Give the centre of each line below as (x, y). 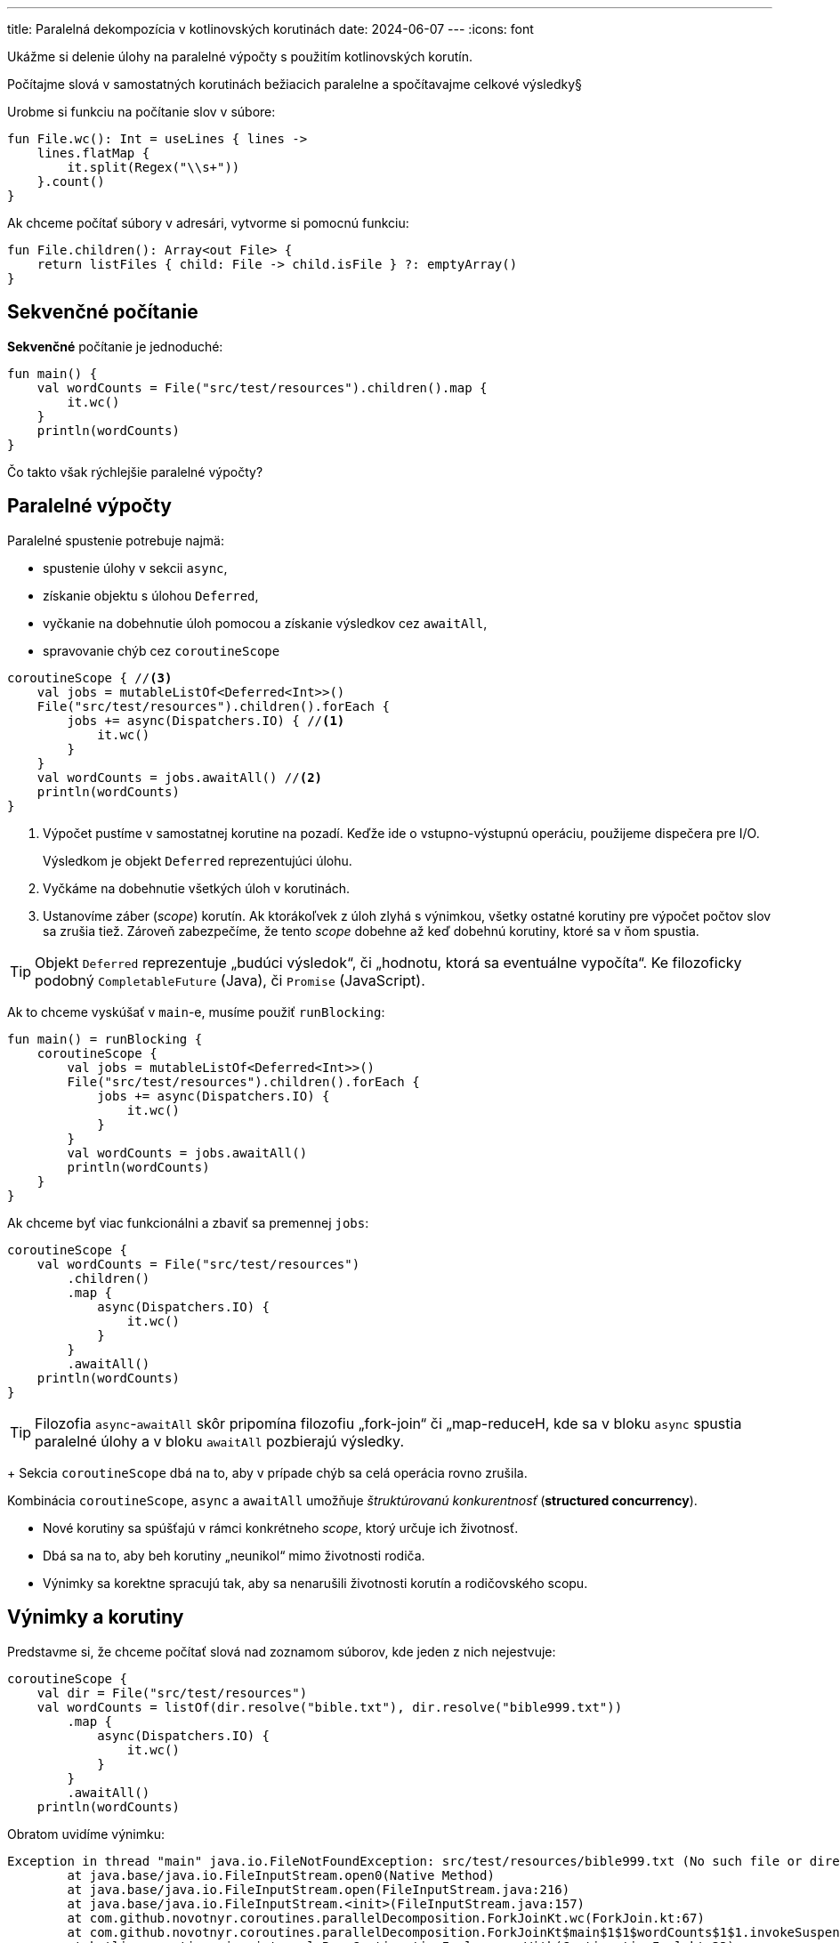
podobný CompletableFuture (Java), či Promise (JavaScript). (230, 980)
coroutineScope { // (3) (90, 677)
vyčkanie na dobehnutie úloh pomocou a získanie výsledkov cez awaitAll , (265, 623)
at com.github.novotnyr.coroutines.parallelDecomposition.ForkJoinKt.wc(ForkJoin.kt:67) (386, 1918)
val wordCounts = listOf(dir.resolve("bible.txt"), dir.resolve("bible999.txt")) (330, 1707)
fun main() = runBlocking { (105, 1039)
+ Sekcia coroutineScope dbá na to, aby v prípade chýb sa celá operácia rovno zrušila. (267, 1472)
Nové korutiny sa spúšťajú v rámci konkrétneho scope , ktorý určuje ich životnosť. (281, 1528)
